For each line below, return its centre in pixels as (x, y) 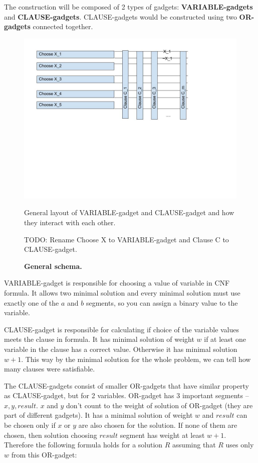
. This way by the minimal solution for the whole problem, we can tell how (136, 359)
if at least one (225, 339)
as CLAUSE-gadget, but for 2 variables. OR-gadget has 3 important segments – (126, 395)
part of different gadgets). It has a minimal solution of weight (98, 415)
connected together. (63, 26)
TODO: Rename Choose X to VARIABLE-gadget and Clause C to (126, 239)
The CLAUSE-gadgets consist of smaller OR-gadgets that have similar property (126, 385)
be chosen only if (30, 425)
